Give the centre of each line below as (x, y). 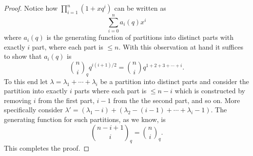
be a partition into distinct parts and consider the (175, 81)
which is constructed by (210, 91)
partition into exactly (36, 91)
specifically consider (33, 110)
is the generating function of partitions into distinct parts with (140, 37)
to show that (23, 56)
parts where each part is (110, 91)
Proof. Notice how (31, 8)
